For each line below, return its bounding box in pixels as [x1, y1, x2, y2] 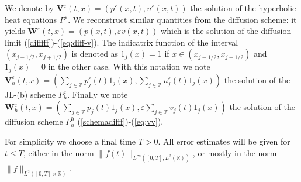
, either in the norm [23, 146, 94, 159]
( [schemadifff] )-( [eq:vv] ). [77, 115, 164, 128]
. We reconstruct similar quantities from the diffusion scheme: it [68, 13, 297, 25]
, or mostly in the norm [192, 146, 277, 159]
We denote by [5, 2, 54, 13]
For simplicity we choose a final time [5, 135, 136, 147]
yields [5, 25, 25, 37]
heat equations [5, 13, 57, 25]
